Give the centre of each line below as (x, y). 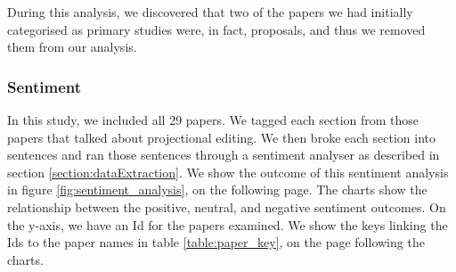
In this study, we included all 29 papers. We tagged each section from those (213, 120)
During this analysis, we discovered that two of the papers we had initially (210, 12)
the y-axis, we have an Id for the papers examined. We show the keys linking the (228, 224)
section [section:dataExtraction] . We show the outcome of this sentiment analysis (228, 172)
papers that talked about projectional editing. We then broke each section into (221, 137)
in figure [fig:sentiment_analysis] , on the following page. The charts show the (217, 190)
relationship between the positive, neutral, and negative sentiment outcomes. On (227, 206)
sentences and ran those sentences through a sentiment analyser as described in (224, 155)
